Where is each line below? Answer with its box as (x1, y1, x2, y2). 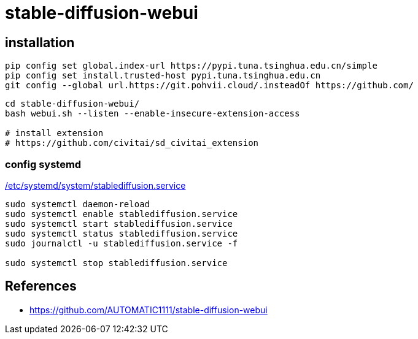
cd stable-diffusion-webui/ (5, 99, 140, 109)
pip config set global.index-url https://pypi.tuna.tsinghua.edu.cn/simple (5, 61, 377, 71)
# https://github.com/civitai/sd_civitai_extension (5, 138, 259, 148)
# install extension (5, 128, 104, 139)
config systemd (5, 158, 82, 170)
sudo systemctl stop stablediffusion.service (5, 257, 228, 268)
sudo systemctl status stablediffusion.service (5, 228, 238, 238)
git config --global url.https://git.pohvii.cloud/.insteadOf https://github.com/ (5, 80, 414, 91)
